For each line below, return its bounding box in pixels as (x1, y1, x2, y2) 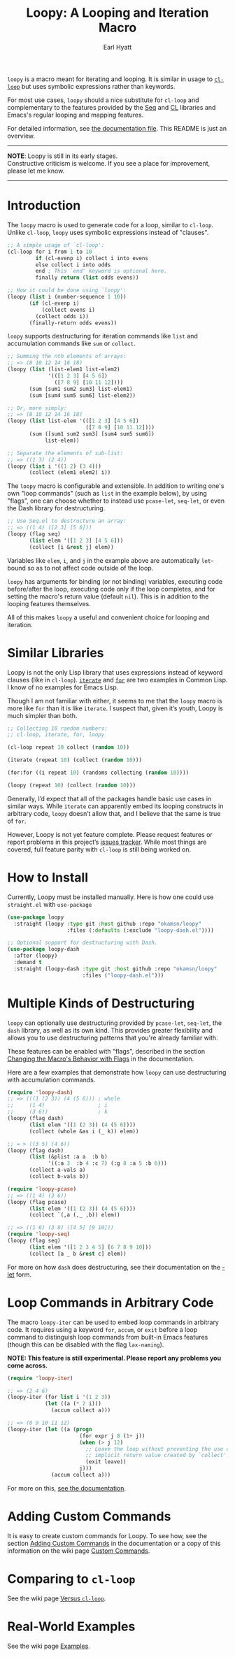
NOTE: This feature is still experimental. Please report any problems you (7, 1354, 222, 1362)
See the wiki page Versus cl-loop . (7, 1594, 106, 1602)
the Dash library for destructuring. (7, 504, 106, 512)
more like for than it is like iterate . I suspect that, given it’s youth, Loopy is (7, 704, 224, 712)
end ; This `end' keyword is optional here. (35, 268, 168, 275)
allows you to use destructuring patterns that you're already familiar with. (7, 1033, 218, 1042)
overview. (7, 131, 35, 140)
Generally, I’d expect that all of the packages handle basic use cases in (7, 794, 212, 803)
